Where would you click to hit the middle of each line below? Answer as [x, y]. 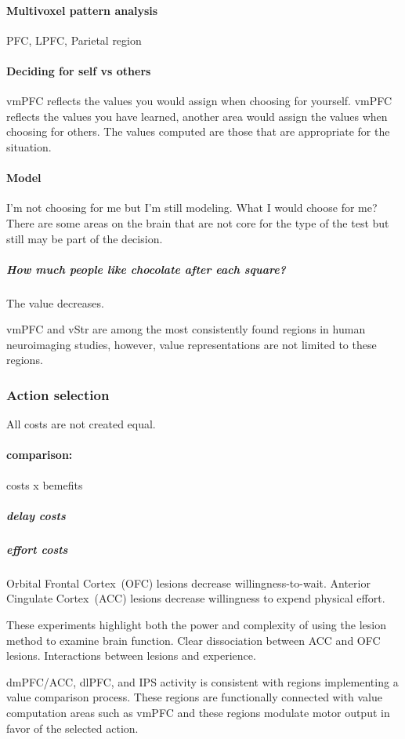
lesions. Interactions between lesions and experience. [131, 655]
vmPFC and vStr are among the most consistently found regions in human [186, 329]
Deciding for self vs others [79, 70]
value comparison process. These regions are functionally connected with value [195, 697]
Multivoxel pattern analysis [82, 10]
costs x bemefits [45, 484]
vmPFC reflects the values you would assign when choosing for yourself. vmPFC [199, 101]
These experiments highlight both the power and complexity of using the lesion [196, 624]
